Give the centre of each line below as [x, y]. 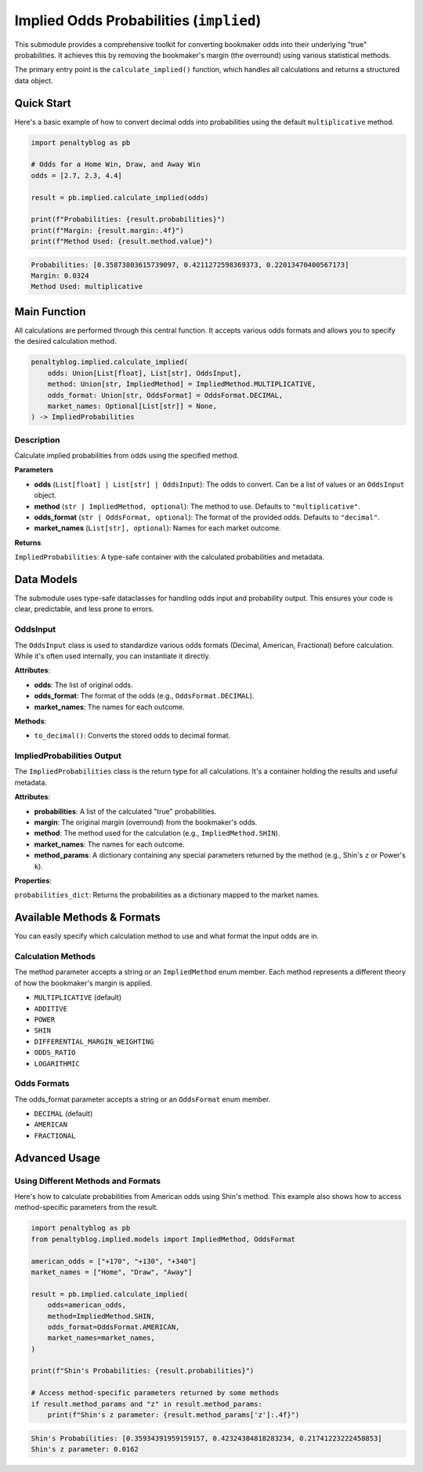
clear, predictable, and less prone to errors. [84, 609]
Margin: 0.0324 [60, 276]
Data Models [46, 579]
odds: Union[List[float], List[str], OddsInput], [145, 373]
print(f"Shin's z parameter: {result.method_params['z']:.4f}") [174, 1415]
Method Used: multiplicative [87, 287]
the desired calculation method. [65, 341]
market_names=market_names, [101, 1338]
